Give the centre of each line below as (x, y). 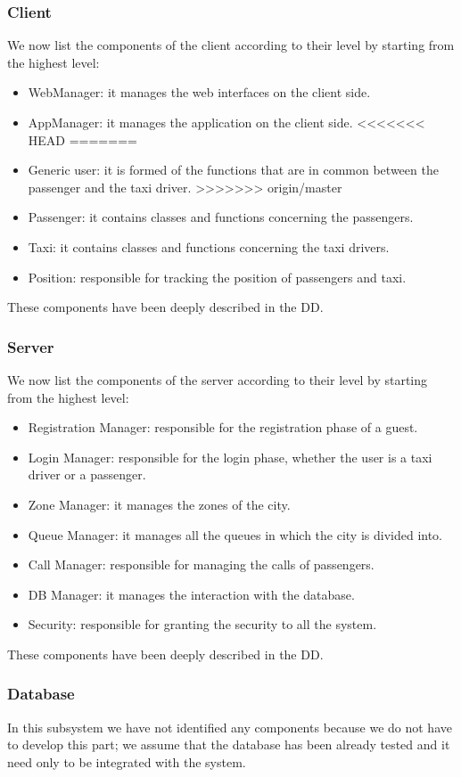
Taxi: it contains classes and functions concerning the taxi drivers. (209, 246)
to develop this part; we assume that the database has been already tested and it (229, 744)
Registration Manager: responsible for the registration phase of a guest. (223, 427)
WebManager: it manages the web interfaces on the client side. (199, 92)
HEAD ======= (82, 139)
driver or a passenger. (87, 474)
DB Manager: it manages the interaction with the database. (191, 594)
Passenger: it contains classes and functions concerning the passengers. (221, 217)
